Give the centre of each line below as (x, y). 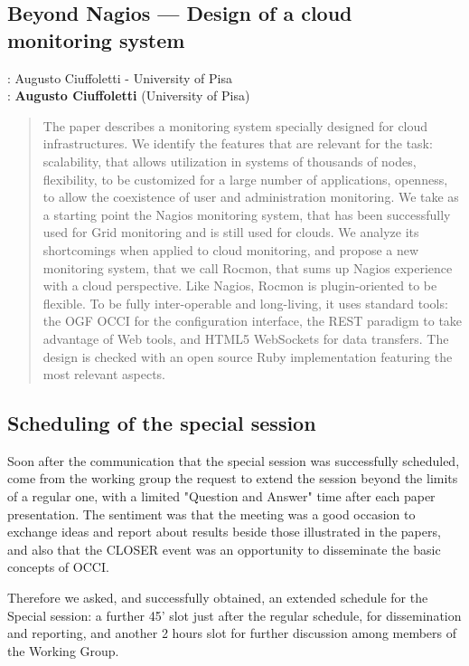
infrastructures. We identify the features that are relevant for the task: (238, 143)
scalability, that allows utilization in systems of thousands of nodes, (230, 161)
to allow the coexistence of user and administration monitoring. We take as (251, 197)
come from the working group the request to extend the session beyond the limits (233, 478)
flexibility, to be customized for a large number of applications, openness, (245, 179)
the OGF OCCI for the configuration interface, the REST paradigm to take (253, 321)
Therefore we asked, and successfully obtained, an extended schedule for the (218, 598)
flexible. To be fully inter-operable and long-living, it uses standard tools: (245, 303)
